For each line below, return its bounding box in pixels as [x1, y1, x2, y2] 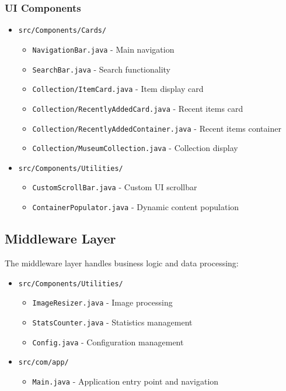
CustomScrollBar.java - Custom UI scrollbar [32, 181, 197, 193]
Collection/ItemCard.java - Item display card [32, 83, 204, 95]
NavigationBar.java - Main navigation [32, 43, 175, 55]
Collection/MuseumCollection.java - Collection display [32, 142, 238, 154]
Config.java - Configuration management [32, 335, 184, 348]
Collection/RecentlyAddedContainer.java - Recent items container [32, 122, 281, 134]
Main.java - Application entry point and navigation [32, 375, 219, 387]
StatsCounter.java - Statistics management [32, 315, 193, 328]
